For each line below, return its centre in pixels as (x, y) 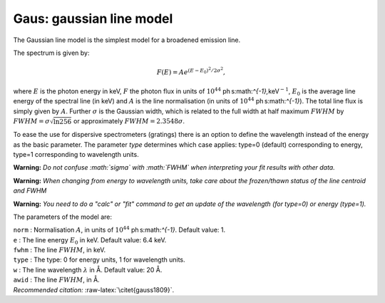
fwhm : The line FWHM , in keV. (60, 250)
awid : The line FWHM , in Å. (56, 280)
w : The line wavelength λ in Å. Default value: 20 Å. (88, 269)
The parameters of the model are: (63, 217)
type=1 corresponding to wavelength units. (76, 154)
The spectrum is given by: (51, 53)
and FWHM (30, 191)
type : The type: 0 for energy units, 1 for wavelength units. (99, 260)
